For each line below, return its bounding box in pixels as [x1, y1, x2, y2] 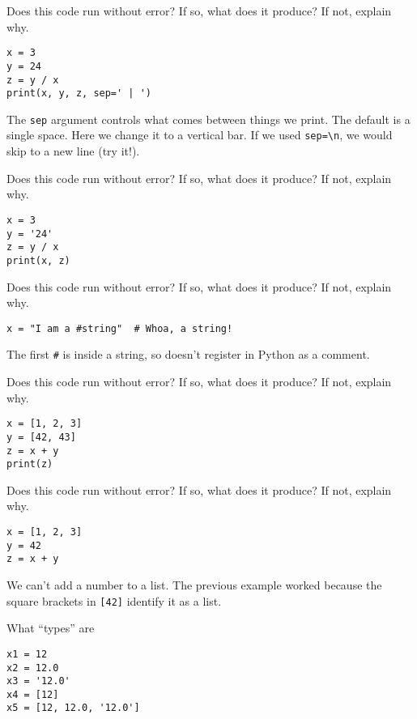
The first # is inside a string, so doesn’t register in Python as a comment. [6, 346, 370, 363]
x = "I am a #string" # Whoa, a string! [6, 322, 233, 334]
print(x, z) [6, 254, 70, 266]
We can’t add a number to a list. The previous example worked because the [6, 576, 382, 593]
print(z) [6, 458, 53, 470]
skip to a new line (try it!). [6, 143, 140, 160]
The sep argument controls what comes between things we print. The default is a [6, 110, 411, 127]
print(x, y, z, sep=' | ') [6, 87, 151, 100]
